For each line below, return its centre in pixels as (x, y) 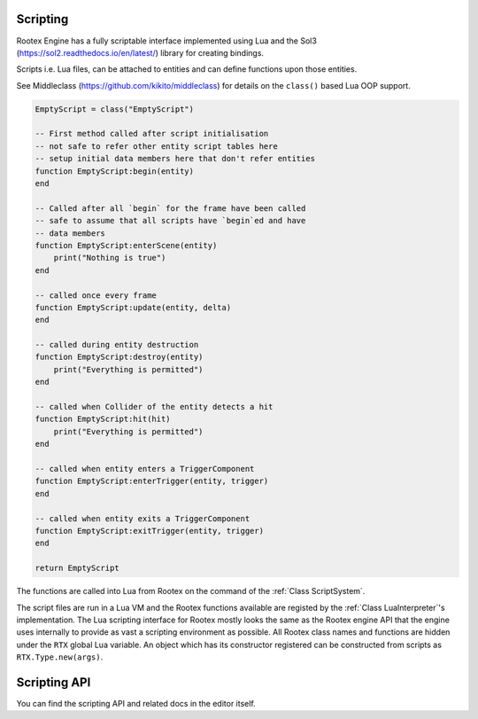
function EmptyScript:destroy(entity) (119, 357)
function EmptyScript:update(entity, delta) (133, 307)
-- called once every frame (96, 295)
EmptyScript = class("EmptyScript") (115, 109)
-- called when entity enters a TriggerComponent (145, 469)
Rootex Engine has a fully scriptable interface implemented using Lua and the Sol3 (167, 41)
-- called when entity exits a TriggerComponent (143, 518)
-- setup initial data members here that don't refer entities (175, 159)
